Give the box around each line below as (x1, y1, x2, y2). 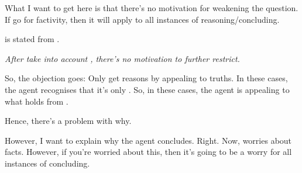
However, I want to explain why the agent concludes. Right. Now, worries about (5, 134, 292, 146)
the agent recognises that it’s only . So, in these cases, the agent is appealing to (5, 83, 290, 95)
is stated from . (5, 33, 60, 45)
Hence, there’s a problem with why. (5, 115, 132, 127)
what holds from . (5, 95, 68, 107)
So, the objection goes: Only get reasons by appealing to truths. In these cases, (5, 72, 288, 84)
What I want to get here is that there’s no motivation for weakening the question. (5, 2, 298, 13)
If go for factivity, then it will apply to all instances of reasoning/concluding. (5, 13, 280, 25)
